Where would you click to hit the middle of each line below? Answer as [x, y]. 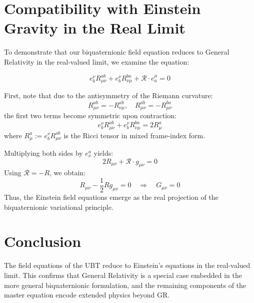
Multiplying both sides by [43, 153]
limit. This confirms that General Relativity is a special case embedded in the [123, 275]
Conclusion [43, 241]
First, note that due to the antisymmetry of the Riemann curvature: [108, 95]
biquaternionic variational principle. [59, 207]
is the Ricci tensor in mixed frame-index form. [134, 135]
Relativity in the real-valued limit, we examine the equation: [97, 61]
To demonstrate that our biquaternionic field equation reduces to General [117, 52]
